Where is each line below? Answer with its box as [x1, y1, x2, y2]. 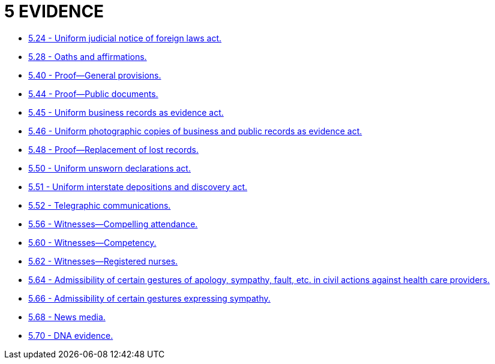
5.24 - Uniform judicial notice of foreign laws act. [28, 32, 222, 43]
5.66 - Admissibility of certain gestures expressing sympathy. [28, 293, 271, 303]
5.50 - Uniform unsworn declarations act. [28, 163, 191, 173]
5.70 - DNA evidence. [28, 330, 113, 341]
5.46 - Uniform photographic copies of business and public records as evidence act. [28, 125, 362, 136]
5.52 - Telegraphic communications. [28, 200, 171, 210]
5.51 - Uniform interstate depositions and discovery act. [28, 181, 248, 192]
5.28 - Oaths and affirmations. [28, 51, 147, 62]
